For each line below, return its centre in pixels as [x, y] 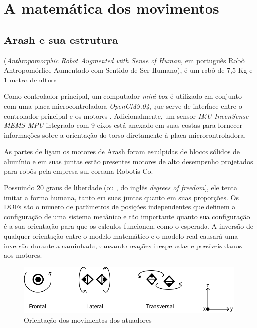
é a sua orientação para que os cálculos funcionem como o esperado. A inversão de [128, 226]
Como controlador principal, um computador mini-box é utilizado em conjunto [123, 96]
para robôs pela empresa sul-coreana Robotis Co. [78, 171]
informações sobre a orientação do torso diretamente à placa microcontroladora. [125, 135]
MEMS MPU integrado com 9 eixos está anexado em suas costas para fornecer [123, 125]
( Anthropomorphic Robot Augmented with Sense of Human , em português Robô [124, 60]
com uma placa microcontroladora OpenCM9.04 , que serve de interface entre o [123, 105]
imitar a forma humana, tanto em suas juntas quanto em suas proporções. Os [121, 197]
